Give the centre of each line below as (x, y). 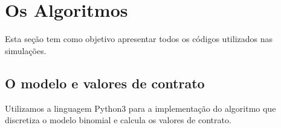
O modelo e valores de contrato (105, 83)
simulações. (26, 50)
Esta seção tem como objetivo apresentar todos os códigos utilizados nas (139, 39)
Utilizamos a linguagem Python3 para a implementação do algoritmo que (140, 108)
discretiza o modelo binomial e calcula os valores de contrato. (118, 120)
